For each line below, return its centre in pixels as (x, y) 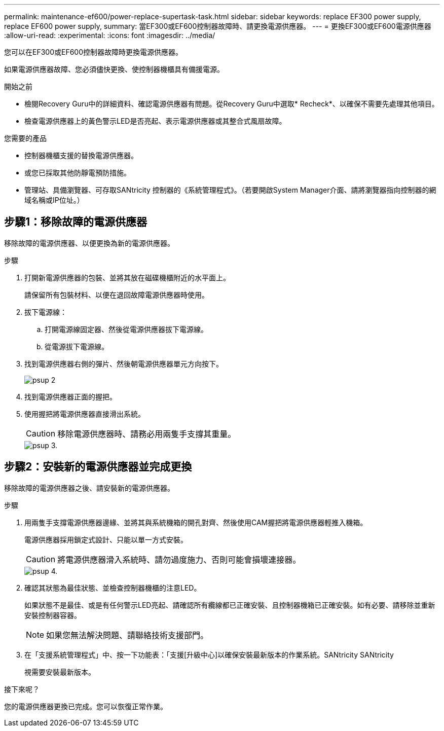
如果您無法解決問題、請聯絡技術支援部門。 (127, 635)
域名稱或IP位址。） (54, 200)
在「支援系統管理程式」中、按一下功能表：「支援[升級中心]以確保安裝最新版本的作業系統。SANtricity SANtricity (209, 654)
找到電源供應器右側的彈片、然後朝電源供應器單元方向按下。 (124, 363)
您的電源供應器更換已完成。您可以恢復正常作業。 (86, 706)
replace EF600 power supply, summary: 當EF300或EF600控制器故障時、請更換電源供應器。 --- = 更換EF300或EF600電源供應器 (218, 26)
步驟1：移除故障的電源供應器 (76, 222)
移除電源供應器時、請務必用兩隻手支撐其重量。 (147, 434)
